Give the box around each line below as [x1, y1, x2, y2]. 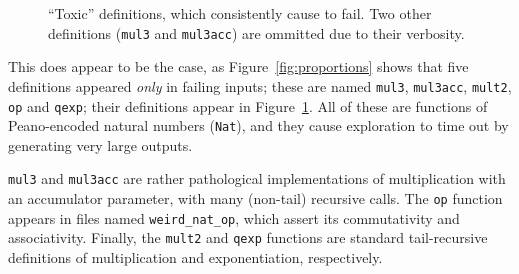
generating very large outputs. [8, 134, 193, 155]
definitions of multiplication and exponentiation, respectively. [8, 247, 383, 268]
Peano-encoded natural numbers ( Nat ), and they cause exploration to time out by [8, 115, 509, 136]
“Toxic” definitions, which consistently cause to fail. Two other [48, 3, 432, 23]
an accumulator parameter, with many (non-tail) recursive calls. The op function [8, 188, 503, 209]
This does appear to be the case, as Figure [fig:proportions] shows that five [8, 56, 469, 77]
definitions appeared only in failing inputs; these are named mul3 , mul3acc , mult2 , [8, 75, 512, 96]
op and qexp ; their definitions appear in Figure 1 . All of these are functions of [8, 95, 488, 116]
